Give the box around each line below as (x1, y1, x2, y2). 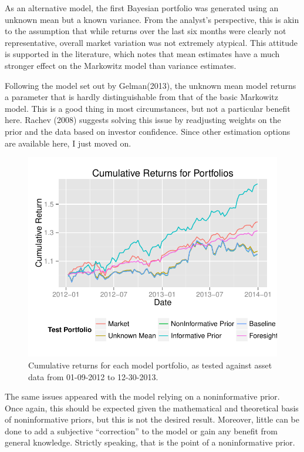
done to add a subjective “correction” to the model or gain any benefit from (5, 424, 278, 437)
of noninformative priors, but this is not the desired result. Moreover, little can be (5, 413, 299, 426)
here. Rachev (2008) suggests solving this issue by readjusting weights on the (5, 114, 281, 126)
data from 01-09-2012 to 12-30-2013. (28, 370, 158, 383)
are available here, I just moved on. (5, 137, 131, 149)
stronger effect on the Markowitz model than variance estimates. (5, 59, 237, 71)
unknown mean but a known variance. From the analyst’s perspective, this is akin (5, 13, 299, 25)
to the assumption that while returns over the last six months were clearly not (5, 25, 286, 37)
